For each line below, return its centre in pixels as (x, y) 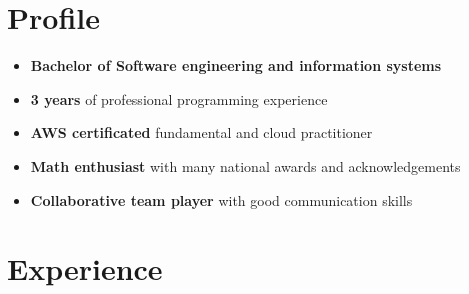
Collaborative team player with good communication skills (221, 199)
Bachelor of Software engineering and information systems (236, 65)
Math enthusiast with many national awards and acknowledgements (245, 165)
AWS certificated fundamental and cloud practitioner (201, 132)
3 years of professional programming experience (179, 98)
